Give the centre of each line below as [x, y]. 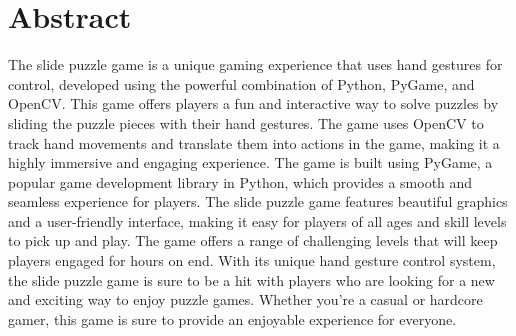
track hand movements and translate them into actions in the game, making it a [254, 142]
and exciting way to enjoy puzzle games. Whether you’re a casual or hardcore [245, 299]
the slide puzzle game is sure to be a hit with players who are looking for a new [251, 279]
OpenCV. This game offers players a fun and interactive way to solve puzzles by [253, 103]
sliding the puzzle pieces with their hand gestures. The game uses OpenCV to [246, 122]
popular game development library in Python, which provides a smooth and [240, 181]
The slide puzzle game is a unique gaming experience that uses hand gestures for [255, 64]
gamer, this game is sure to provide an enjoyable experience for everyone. [232, 318]
